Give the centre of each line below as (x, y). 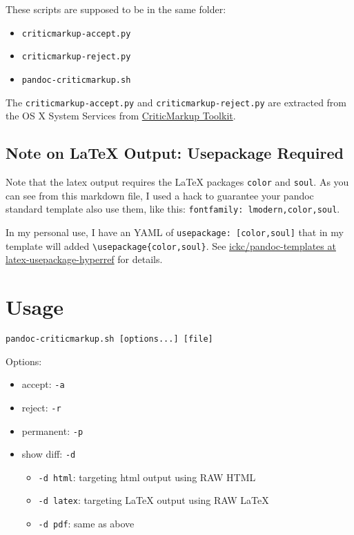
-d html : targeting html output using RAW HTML (147, 477)
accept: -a (43, 384)
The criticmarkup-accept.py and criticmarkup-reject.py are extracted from (176, 102)
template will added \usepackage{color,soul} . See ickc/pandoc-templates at (171, 245)
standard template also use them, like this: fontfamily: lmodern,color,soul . (173, 209)
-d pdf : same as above (86, 524)
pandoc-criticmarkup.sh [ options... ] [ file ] (109, 339)
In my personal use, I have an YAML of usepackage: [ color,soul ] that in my (175, 232)
